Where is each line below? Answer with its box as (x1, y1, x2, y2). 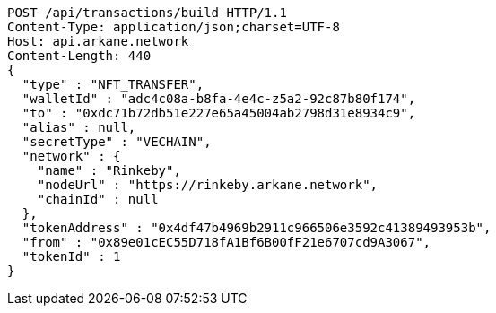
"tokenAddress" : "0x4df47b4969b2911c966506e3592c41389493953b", (22, 221, 492, 235)
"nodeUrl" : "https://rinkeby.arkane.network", (37, 178, 379, 192)
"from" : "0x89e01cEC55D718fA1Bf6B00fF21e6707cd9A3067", (22, 235, 431, 249)
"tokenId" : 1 (22, 249, 121, 264)
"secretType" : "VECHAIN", (22, 135, 212, 149)
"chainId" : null (37, 192, 159, 206)
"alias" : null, (22, 120, 136, 135)
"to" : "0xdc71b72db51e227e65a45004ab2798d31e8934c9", (22, 106, 416, 120)
